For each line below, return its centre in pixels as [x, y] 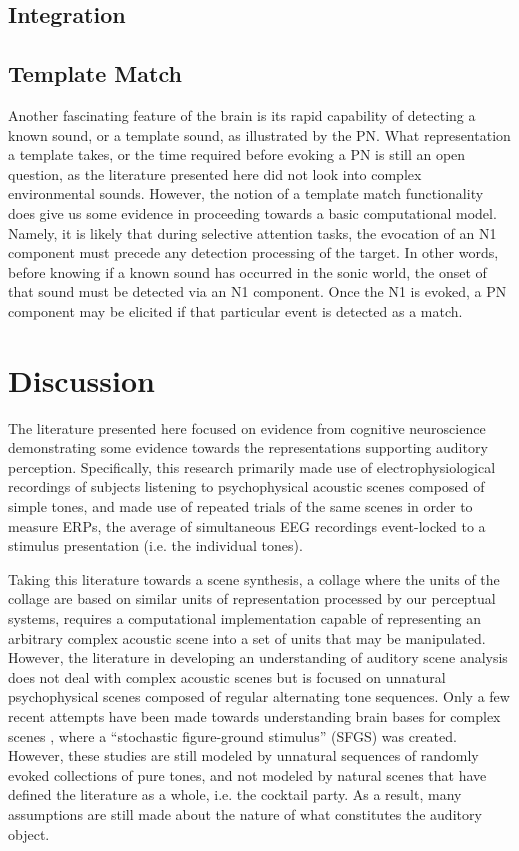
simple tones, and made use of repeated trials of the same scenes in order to [240, 506]
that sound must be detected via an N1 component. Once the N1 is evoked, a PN [257, 291]
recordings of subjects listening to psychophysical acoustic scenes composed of [246, 486]
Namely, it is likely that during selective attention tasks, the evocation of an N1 [252, 232]
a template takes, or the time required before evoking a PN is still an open [237, 154]
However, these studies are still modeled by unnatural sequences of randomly [243, 755]
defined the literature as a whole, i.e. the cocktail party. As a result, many [235, 794]
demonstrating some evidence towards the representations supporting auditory [248, 447]
